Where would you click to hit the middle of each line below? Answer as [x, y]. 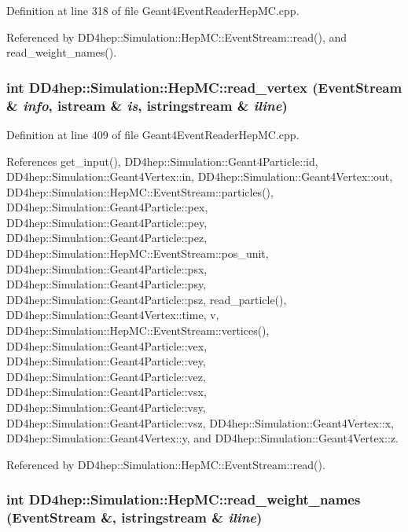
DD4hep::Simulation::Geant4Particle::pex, [107, 207]
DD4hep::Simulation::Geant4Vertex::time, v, [113, 315]
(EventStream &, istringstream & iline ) [134, 517]
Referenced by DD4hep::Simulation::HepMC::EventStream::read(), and [177, 37]
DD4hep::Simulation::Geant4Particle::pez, [107, 238]
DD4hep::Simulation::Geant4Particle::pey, [107, 222]
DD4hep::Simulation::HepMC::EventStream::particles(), [140, 191]
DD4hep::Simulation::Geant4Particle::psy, [107, 284]
